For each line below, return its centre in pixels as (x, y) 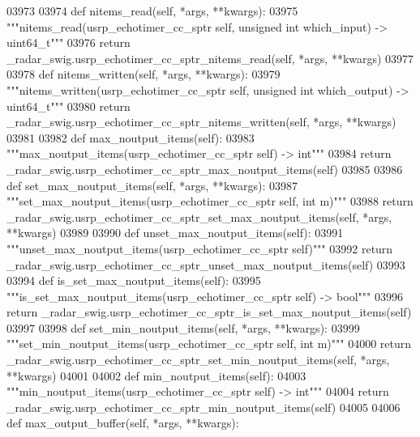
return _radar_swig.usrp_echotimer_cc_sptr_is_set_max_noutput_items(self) (209, 312)
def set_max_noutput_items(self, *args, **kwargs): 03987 (152, 185)
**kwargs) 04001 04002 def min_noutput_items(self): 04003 (156, 375)
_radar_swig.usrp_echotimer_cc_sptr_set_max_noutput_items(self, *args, (199, 216)
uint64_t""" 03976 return (69, 42)
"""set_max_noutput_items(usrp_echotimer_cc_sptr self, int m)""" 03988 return (210, 201)
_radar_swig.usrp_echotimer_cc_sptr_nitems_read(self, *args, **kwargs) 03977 (210, 58)
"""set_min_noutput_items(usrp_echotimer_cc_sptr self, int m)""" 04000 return (209, 344)
